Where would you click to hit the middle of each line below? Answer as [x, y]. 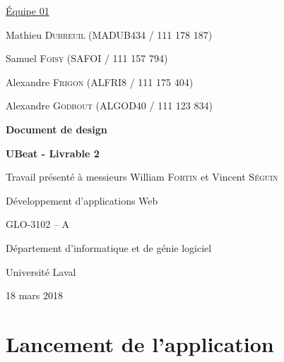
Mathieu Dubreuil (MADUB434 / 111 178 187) [109, 34]
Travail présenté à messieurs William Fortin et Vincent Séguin [142, 177]
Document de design [57, 129]
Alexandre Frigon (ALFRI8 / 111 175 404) [100, 82]
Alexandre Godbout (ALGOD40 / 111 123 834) [109, 105]
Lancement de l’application [140, 343]
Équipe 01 [28, 11]
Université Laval [41, 271]
